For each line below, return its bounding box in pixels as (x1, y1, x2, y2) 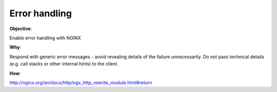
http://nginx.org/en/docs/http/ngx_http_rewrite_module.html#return (9, 79, 152, 85)
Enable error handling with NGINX (9, 35, 81, 41)
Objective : (9, 26, 32, 32)
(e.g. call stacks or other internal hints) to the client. (9, 61, 119, 67)
